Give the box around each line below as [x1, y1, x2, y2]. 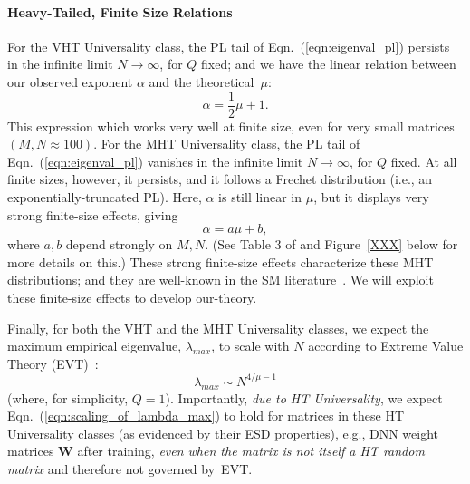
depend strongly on [65, 235, 173, 254]
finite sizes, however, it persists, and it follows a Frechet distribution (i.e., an [7, 169, 433, 189]
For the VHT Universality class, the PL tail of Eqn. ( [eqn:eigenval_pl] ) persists [7, 36, 450, 55]
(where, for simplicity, [7, 388, 129, 407]
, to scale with [211, 336, 290, 355]
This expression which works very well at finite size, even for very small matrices [7, 116, 455, 135]
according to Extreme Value [308, 336, 464, 355]
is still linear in [218, 188, 302, 207]
